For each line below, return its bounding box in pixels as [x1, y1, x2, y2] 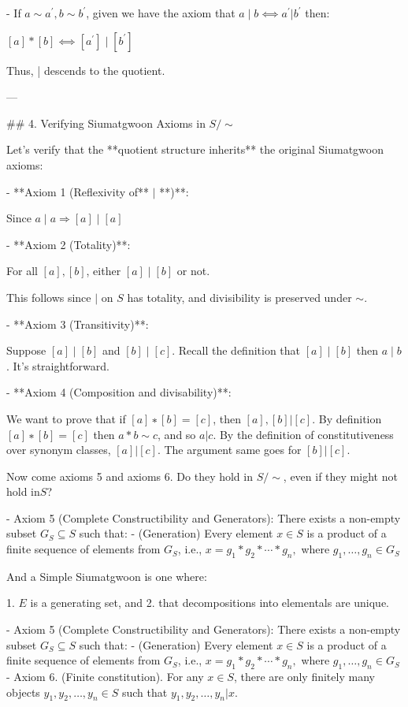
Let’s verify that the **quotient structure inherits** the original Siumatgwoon [6, 141, 384, 158]
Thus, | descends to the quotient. [6, 61, 165, 78]
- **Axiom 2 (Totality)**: [6, 236, 131, 252]
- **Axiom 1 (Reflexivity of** [6, 183, 150, 199]
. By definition [312, 410, 382, 426]
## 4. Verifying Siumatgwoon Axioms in [6, 114, 206, 131]
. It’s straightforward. [6, 357, 109, 374]
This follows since [6, 288, 91, 305]
